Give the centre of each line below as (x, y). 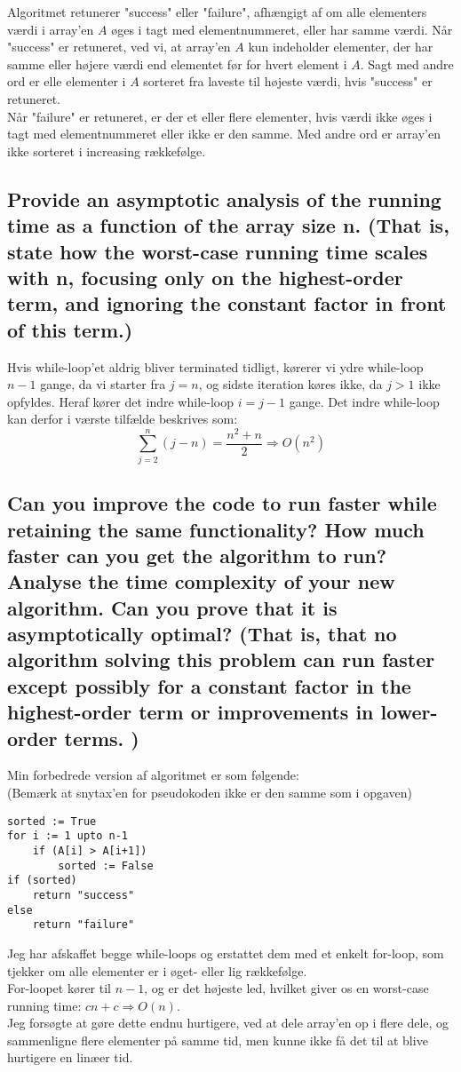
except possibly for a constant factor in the (209, 685)
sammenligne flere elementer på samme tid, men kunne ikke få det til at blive (218, 1040)
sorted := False (106, 866)
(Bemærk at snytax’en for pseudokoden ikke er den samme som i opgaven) (210, 793)
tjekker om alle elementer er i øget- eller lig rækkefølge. (157, 970)
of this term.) (70, 329)
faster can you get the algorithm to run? (197, 555)
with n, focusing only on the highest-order (205, 277)
